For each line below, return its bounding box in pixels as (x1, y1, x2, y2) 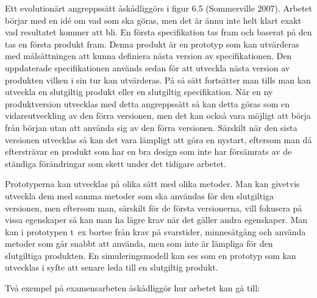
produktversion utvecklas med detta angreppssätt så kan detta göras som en (5, 97, 290, 110)
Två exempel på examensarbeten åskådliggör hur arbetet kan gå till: (5, 282, 260, 294)
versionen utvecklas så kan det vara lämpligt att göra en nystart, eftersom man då (5, 133, 312, 146)
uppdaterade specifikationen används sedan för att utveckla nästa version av (5, 61, 290, 74)
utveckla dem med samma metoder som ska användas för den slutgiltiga (5, 189, 274, 202)
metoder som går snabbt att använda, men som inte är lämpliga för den (5, 237, 273, 250)
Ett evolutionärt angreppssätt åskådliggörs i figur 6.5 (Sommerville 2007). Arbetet (5, 2, 312, 14)
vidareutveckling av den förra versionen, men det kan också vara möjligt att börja (5, 109, 311, 122)
